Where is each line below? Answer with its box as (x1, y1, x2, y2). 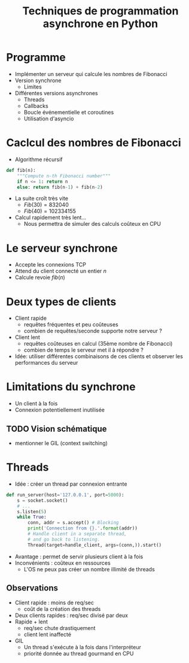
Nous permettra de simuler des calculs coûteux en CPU (23, 220, 161, 228)
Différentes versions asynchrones (14, 89, 98, 96)
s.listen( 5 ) (17, 508, 47, 514)
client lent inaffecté (23, 631, 72, 638)
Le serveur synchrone (6, 241, 118, 255)
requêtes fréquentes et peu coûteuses (23, 321, 118, 328)
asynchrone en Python (42, 17, 158, 31)
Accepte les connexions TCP (14, 261, 87, 268)
